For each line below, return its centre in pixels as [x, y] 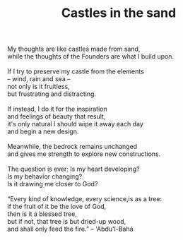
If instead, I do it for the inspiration [57, 109]
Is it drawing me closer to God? [53, 184]
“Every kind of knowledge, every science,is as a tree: [85, 199]
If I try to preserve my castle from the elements [76, 71]
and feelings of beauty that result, [57, 116]
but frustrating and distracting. [52, 94]
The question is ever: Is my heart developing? [73, 169]
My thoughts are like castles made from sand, [74, 49]
